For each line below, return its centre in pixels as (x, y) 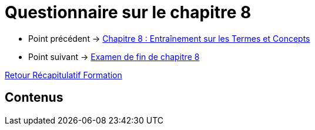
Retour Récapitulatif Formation (63, 75)
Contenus (34, 98)
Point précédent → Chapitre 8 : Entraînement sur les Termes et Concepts (169, 38)
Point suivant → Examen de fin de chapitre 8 (114, 56)
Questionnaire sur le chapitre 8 (128, 12)
